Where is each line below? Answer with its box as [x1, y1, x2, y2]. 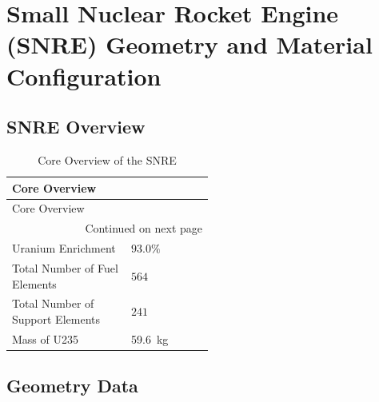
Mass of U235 [12, 330, 78, 347]
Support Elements [12, 310, 100, 327]
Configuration [6, 59, 162, 92]
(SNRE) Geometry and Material [6, 28, 373, 61]
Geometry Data [6, 373, 138, 398]
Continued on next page [85, 220, 202, 237]
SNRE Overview [6, 114, 146, 139]
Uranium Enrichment [12, 240, 116, 257]
